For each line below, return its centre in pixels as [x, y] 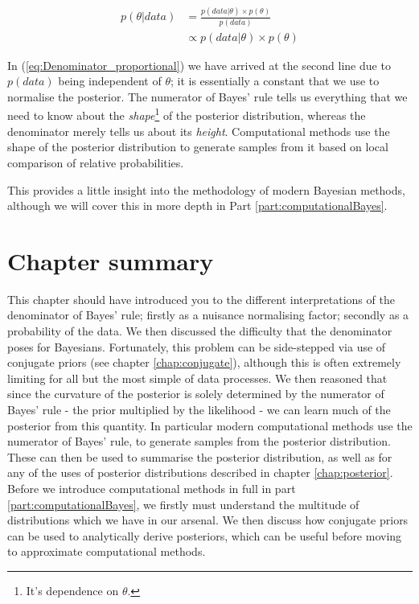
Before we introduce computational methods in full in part [152, 488]
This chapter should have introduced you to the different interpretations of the [201, 299]
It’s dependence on [72, 590]
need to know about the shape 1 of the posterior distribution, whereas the [187, 114]
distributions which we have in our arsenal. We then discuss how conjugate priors [208, 520]
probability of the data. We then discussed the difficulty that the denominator [200, 331]
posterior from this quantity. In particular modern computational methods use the [210, 425]
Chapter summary [111, 260]
